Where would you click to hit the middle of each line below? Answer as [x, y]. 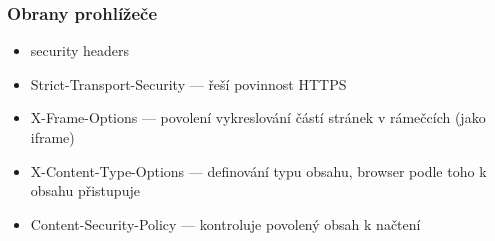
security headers [80, 50]
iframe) [52, 137]
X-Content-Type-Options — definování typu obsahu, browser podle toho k [258, 170]
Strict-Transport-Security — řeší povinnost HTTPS [188, 83]
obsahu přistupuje [85, 190]
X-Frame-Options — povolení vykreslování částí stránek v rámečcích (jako [258, 117]
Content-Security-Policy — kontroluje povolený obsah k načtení [225, 223]
